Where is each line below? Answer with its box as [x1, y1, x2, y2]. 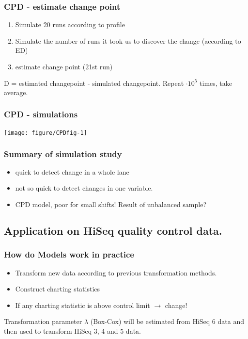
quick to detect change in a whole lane [15, 166, 129, 177]
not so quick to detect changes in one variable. [15, 183, 153, 193]
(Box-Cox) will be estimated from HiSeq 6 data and [90, 316, 244, 326]
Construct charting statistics [15, 284, 100, 294]
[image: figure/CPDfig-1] [4, 129, 87, 136]
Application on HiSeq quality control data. [4, 223, 222, 238]
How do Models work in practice [4, 248, 134, 260]
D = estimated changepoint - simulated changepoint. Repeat [4, 78, 184, 88]
